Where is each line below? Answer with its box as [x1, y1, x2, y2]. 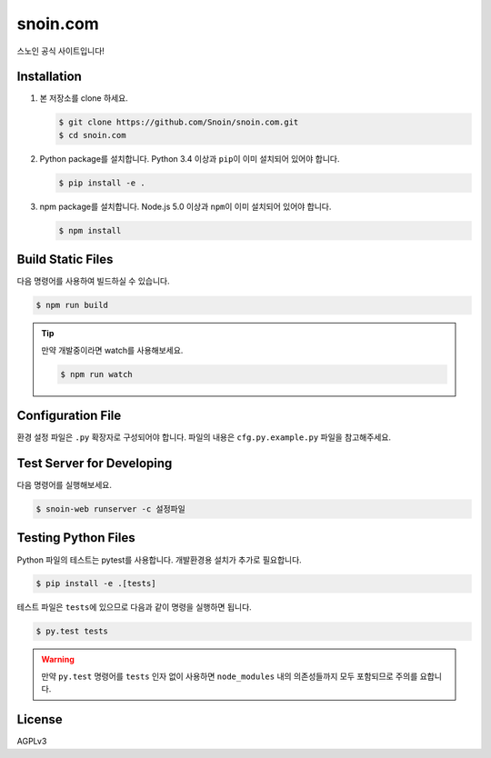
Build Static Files [16, 252, 114, 267]
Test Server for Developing [16, 455, 173, 471]
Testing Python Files [16, 530, 135, 545]
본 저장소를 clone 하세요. [39, 93, 129, 104]
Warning [41, 654, 75, 665]
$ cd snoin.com [58, 130, 126, 140]
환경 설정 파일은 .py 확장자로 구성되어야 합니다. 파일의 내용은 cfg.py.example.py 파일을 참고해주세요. [16, 432, 391, 443]
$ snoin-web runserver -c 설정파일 [35, 504, 185, 514]
